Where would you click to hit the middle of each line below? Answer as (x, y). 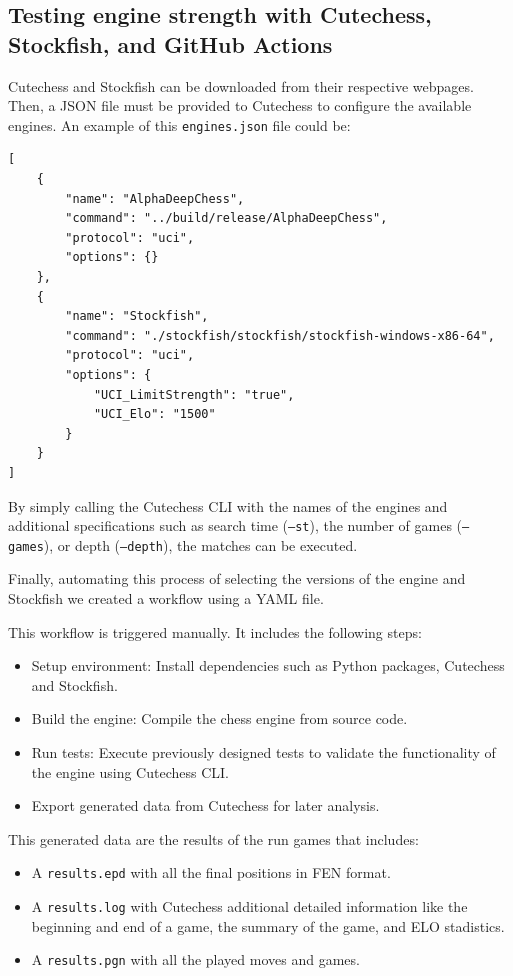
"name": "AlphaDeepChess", (155, 198)
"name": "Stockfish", (137, 316)
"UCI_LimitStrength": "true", (194, 394)
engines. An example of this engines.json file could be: (179, 124)
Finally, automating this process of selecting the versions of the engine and (237, 578)
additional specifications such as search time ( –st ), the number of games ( (235, 525)
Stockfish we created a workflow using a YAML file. (166, 598)
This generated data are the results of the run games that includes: (213, 838)
